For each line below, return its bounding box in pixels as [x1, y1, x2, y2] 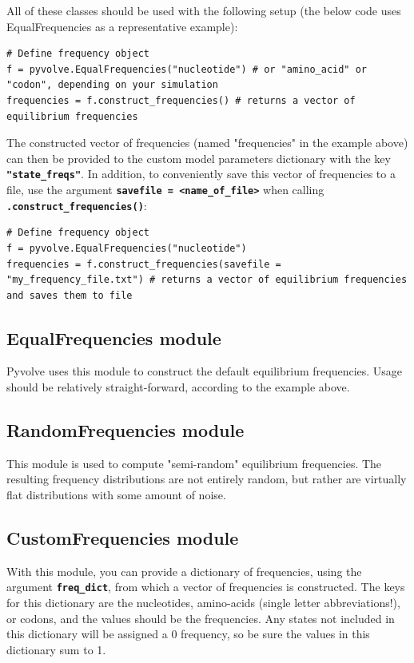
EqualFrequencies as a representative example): [6, 18, 238, 34]
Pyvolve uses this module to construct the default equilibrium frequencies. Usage [6, 363, 403, 379]
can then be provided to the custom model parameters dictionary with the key [6, 149, 391, 166]
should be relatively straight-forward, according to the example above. [6, 379, 350, 395]
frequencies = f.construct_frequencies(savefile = [6, 258, 281, 270]
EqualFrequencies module [6, 325, 221, 350]
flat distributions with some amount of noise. [6, 486, 226, 503]
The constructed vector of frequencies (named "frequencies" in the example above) [6, 134, 408, 151]
